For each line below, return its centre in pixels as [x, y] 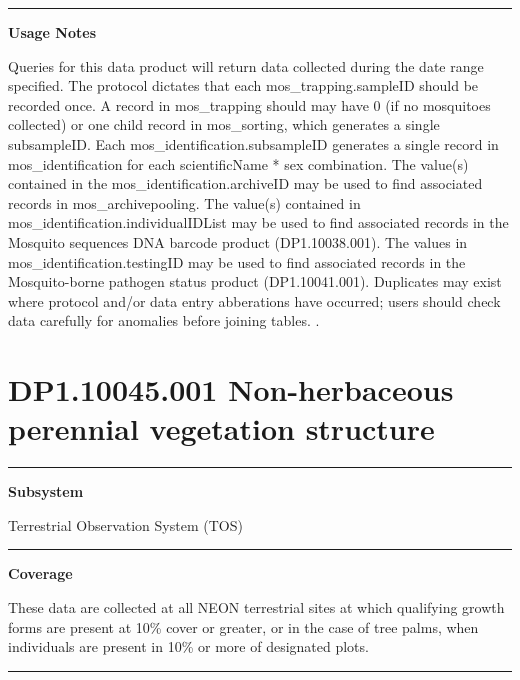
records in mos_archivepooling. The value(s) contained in [184, 202]
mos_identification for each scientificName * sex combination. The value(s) [238, 163]
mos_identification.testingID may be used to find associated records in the [237, 261]
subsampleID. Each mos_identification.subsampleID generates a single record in [253, 143]
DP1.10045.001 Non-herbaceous [231, 389]
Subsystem [46, 491]
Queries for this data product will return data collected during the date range [246, 65]
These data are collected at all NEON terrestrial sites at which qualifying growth [256, 607]
